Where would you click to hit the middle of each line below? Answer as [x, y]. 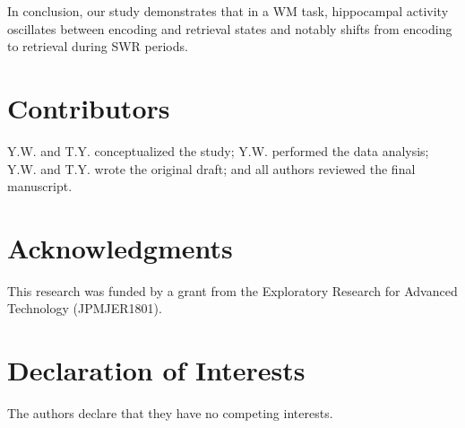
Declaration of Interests [156, 370]
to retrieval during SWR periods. [98, 46]
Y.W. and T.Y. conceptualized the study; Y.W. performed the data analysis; [218, 150]
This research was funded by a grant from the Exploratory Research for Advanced [232, 290]
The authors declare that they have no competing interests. [170, 413]
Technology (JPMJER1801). [85, 308]
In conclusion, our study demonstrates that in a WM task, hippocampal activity [228, 11]
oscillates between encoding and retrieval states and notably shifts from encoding [230, 28]
